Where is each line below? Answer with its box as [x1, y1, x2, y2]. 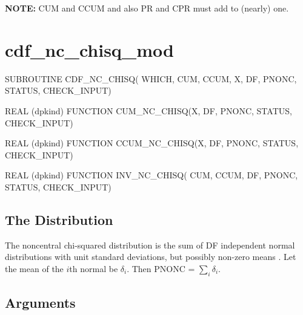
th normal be [69, 262, 118, 274]
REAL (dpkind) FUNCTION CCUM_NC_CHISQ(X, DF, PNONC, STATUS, [5, 137, 299, 149]
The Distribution [5, 210, 113, 229]
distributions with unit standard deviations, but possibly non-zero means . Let [5, 250, 296, 263]
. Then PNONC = [127, 262, 195, 274]
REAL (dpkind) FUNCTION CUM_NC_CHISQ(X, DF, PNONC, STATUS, [5, 104, 292, 117]
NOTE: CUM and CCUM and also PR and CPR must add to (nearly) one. [5, 2, 289, 14]
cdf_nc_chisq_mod [5, 37, 174, 62]
